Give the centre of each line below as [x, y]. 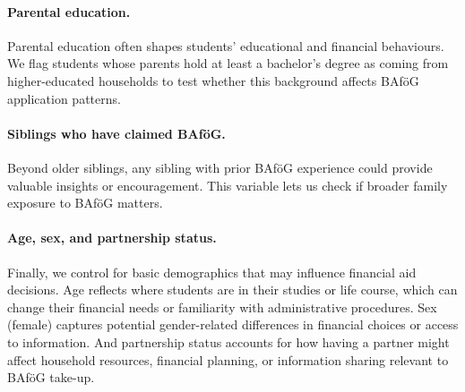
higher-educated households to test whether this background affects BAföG [213, 80]
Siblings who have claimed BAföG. [116, 133]
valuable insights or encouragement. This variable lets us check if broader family [228, 185]
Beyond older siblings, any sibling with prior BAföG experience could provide [220, 167]
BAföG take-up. [51, 377]
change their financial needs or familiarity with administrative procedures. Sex [222, 307]
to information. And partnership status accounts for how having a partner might [228, 341]
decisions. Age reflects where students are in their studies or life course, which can [232, 290]
